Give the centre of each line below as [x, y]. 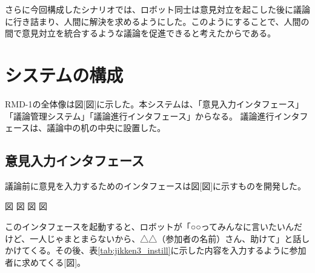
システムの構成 [64, 74]
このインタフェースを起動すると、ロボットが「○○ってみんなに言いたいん [149, 227]
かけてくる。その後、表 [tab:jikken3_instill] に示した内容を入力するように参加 [156, 250]
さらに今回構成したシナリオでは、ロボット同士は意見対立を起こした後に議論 [157, 9]
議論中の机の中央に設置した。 [106, 128]
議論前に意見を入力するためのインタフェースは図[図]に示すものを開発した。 [156, 185]
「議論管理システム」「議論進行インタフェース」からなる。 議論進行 [140, 116]
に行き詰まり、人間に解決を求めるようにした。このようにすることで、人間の [157, 21]
